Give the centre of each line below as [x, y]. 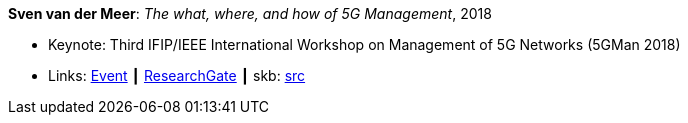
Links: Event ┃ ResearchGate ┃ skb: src [177, 75]
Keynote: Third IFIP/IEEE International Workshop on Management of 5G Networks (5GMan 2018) [364, 44]
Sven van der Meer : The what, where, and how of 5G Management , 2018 [250, 13]
